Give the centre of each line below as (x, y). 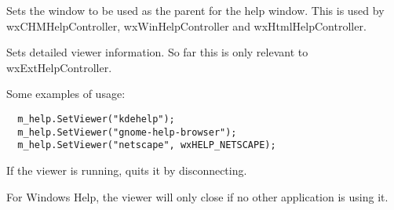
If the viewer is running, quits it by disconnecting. (127, 170)
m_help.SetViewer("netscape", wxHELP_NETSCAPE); (147, 145)
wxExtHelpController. (59, 67)
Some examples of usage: (66, 94)
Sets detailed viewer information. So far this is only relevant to (157, 52)
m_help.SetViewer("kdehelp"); (96, 119)
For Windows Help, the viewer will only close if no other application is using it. (197, 196)
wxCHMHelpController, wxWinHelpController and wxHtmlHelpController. (186, 25)
